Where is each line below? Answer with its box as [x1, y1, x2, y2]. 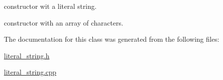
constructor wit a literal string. [4, 1, 97, 11]
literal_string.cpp [4, 67, 57, 77]
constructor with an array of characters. [4, 17, 123, 27]
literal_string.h [4, 50, 50, 60]
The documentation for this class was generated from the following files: [4, 34, 220, 44]
